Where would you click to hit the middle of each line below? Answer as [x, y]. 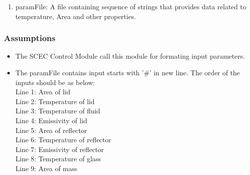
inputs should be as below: [55, 82]
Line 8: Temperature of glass [58, 159]
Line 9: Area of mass [46, 168]
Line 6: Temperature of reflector [63, 140]
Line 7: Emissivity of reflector [60, 149]
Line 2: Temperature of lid [55, 101]
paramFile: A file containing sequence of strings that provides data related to [131, 6]
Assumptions [30, 38]
